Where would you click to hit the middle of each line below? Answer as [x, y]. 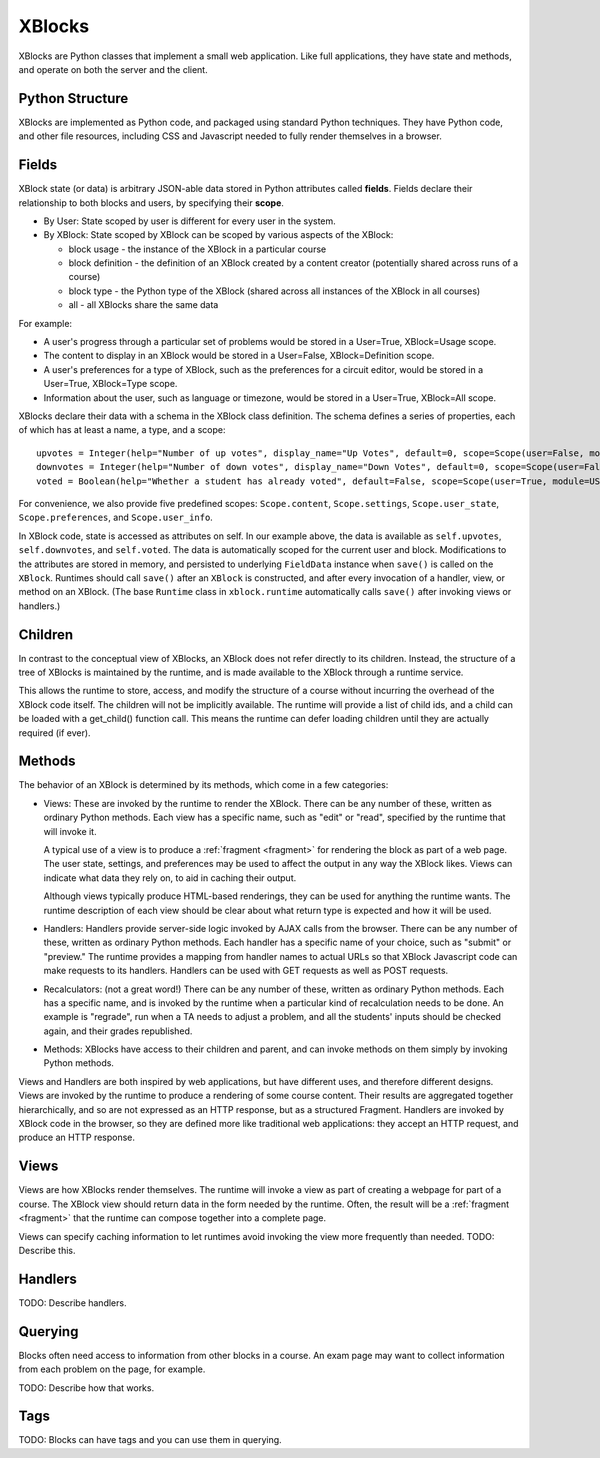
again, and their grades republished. [118, 1031]
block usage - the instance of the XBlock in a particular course [197, 249]
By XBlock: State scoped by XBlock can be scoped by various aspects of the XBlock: [218, 235]
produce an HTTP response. [76, 1137]
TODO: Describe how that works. [86, 1387]
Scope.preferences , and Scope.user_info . [116, 517]
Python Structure [73, 98]
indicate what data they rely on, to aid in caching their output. [170, 877]
